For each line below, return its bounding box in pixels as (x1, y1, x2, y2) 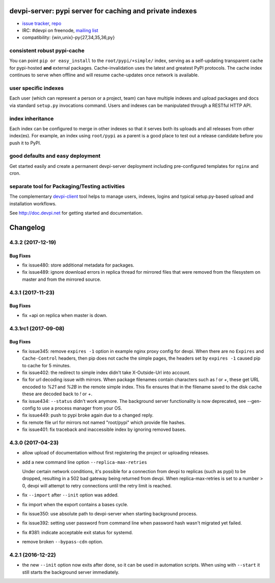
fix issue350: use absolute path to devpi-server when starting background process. (22, 510, 198, 516)
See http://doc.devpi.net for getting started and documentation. (9, 210, 143, 216)
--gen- (247, 398, 262, 404)
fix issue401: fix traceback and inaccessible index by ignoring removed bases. (22, 426, 186, 432)
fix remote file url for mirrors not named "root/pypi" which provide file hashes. (22, 419, 186, 425)
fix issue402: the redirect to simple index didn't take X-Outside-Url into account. (22, 369, 191, 375)
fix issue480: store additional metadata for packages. (22, 262, 134, 268)
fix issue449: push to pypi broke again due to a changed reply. (22, 412, 154, 418)
